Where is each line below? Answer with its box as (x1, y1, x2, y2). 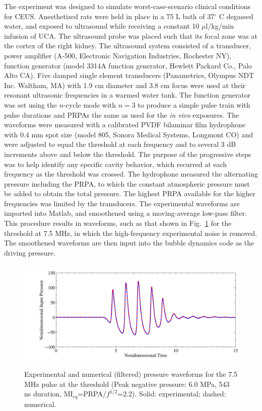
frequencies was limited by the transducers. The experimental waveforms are (4, 198, 240, 208)
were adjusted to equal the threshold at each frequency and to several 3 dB (4, 139, 236, 149)
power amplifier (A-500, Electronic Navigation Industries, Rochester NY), (4, 50, 232, 60)
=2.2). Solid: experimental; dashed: (117, 388, 226, 399)
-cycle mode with (63, 99, 116, 110)
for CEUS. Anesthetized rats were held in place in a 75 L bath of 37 (4, 11, 215, 21)
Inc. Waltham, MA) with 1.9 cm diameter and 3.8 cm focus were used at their (4, 79, 246, 90)
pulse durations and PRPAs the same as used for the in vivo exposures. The (4, 109, 239, 120)
